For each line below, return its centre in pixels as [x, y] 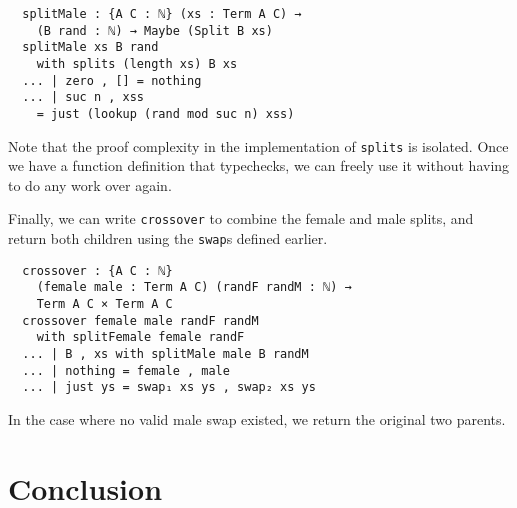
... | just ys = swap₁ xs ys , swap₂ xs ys [169, 387]
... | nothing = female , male [126, 370]
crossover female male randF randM [140, 320]
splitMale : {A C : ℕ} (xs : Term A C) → [162, 14]
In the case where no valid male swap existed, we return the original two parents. [257, 419]
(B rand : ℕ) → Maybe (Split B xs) [154, 30]
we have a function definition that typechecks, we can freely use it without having [259, 165]
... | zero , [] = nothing [112, 80]
